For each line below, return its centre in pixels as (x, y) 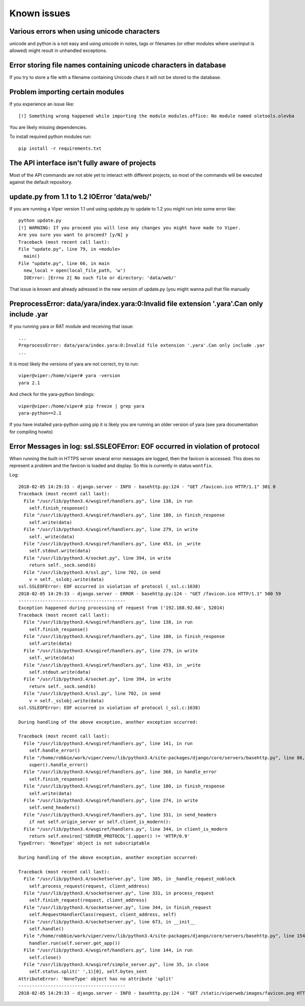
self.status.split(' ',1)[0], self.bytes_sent (88, 972)
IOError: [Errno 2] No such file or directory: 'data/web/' (100, 277)
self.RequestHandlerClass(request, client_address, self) (103, 915)
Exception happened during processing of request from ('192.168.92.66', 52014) (122, 608)
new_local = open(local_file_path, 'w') (75, 271)
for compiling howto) (31, 432)
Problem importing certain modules (67, 92)
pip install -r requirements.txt (60, 148)
